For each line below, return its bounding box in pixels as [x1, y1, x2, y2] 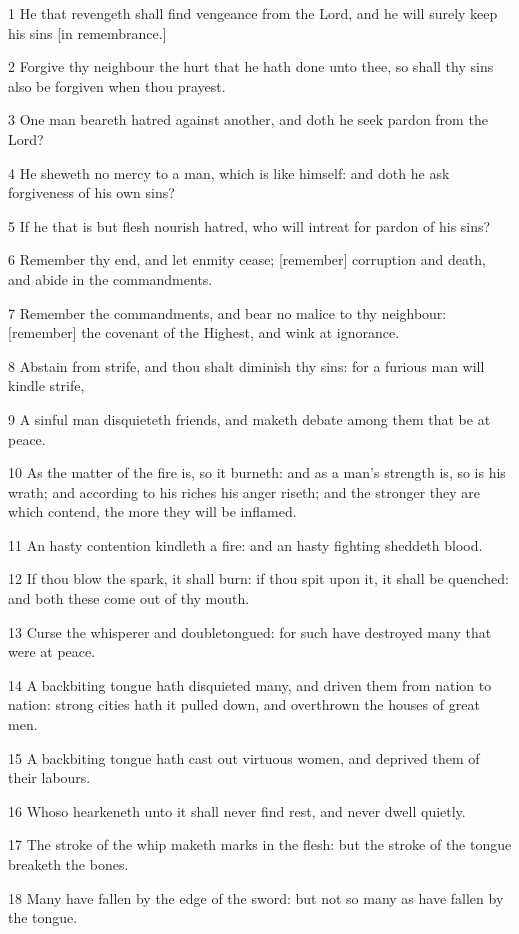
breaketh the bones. [8, 854, 129, 874]
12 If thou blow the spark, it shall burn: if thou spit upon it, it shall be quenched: [8, 568, 509, 589]
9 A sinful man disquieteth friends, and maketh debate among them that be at [8, 408, 491, 429]
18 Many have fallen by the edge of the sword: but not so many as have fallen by [8, 887, 504, 908]
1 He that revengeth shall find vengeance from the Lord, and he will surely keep [8, 3, 498, 23]
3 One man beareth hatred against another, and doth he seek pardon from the [8, 109, 488, 130]
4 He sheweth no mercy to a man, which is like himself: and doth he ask [8, 162, 450, 183]
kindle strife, [8, 375, 85, 396]
